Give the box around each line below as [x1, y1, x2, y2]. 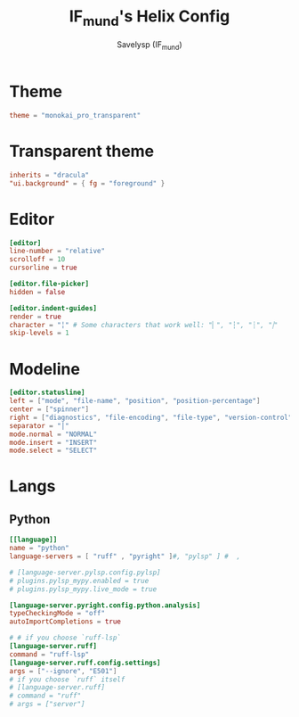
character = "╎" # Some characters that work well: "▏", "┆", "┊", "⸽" [9, 320, 279, 329]
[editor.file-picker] [9, 279, 90, 289]
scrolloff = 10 [9, 255, 66, 264]
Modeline [9, 358, 80, 379]
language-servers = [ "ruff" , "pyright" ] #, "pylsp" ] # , [9, 552, 241, 561]
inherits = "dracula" [9, 170, 90, 179]
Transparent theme [9, 141, 155, 161]
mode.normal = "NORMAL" [9, 430, 98, 439]
